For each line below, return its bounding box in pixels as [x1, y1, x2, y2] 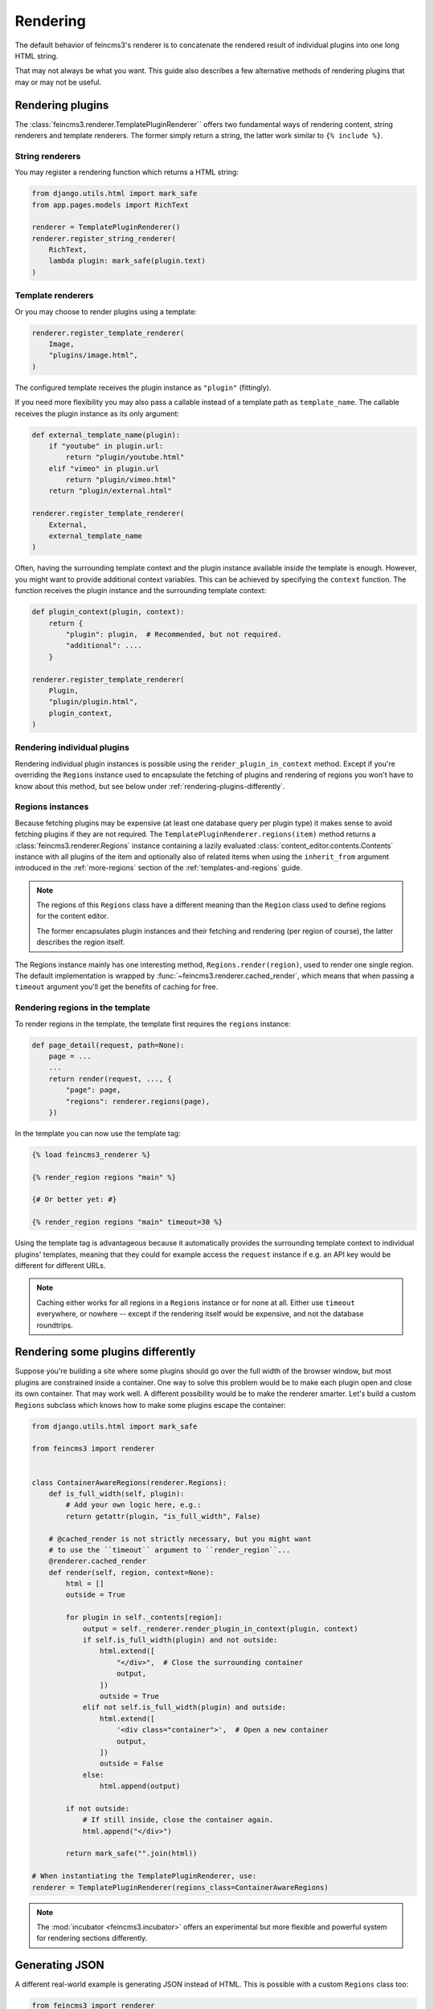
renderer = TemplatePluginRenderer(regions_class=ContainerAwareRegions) [31, 1883, 329, 1892]
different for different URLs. [14, 1260, 106, 1270]
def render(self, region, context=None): [48, 1568, 215, 1577]
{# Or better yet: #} [31, 1195, 117, 1205]
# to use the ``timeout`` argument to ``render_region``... [48, 1545, 291, 1554]
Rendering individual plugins [14, 742, 130, 753]
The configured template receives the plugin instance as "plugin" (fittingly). [14, 383, 272, 392]
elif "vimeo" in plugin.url [48, 464, 160, 473]
